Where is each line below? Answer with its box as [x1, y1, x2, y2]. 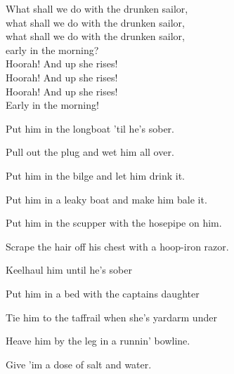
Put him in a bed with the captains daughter [6, 286, 200, 300]
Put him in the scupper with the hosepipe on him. [6, 215, 222, 230]
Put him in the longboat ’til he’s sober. [6, 121, 174, 135]
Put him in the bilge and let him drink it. [6, 168, 185, 182]
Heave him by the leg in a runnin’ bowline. [6, 333, 190, 348]
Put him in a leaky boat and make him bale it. [6, 192, 207, 206]
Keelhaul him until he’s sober [6, 262, 132, 277]
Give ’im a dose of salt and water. [6, 356, 152, 371]
